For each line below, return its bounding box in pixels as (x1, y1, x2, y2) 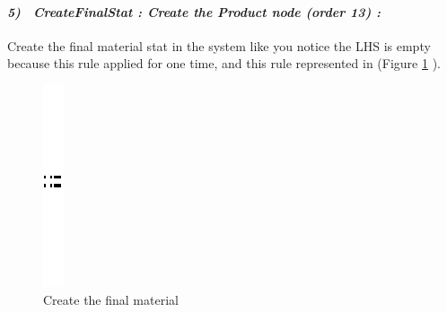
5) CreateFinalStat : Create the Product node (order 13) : (7, 2, 381, 21)
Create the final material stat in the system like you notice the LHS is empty (7, 36, 431, 55)
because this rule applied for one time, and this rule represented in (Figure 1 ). (7, 54, 441, 73)
